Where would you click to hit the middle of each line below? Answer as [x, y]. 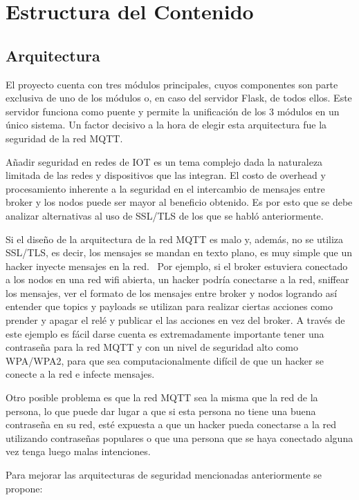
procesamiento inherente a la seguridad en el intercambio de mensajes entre [165, 188]
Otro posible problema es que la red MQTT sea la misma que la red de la [162, 397]
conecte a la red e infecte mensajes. [80, 374]
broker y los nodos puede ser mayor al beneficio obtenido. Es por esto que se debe [179, 202]
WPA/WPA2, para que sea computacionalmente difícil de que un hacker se [165, 360]
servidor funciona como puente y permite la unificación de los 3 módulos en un [173, 111]
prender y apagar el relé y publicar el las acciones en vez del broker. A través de [175, 320]
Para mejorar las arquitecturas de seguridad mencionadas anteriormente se [164, 475]
